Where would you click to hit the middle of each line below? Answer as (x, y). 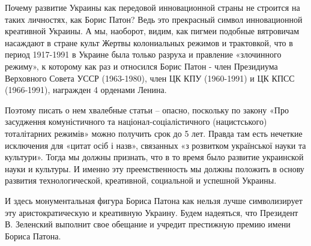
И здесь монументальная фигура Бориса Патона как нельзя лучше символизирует (154, 200)
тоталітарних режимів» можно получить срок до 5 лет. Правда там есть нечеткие (154, 133)
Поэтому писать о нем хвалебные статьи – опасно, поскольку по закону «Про (147, 109)
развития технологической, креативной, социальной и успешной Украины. (141, 180)
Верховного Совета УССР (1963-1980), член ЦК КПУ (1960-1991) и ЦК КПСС (150, 78)
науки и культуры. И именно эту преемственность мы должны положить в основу (155, 168)
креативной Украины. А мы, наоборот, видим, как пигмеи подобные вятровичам (152, 31)
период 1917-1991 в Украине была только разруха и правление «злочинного (143, 54)
